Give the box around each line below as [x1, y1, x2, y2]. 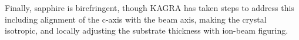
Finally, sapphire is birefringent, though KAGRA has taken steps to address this [5, 2, 294, 13]
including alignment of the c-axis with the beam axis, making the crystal [5, 13, 267, 25]
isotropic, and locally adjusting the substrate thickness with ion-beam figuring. [5, 24, 288, 37]
